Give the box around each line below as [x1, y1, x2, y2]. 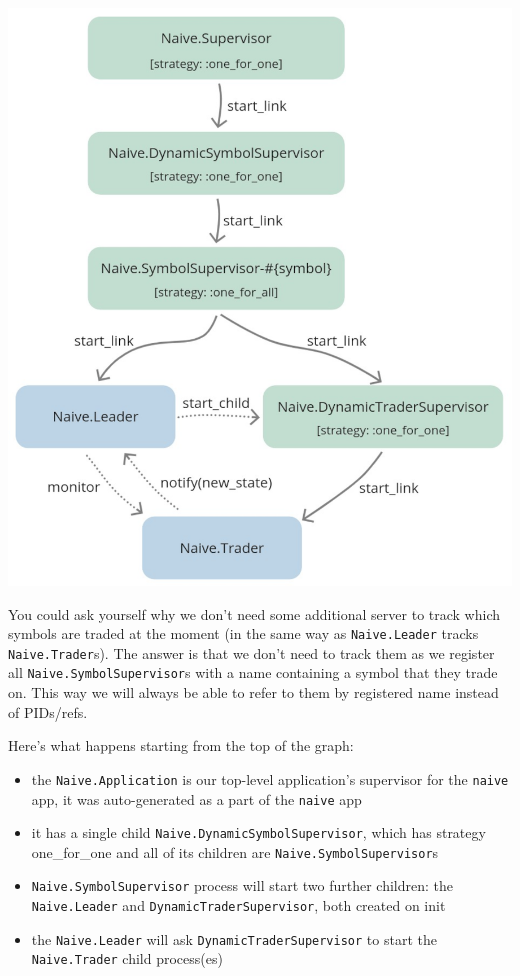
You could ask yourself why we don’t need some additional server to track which [8, 603, 500, 624]
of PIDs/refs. [8, 701, 88, 722]
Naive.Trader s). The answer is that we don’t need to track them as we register [8, 642, 495, 663]
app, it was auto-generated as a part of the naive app [31, 788, 362, 809]
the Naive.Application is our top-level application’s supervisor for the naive [31, 768, 509, 789]
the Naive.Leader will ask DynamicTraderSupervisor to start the [31, 928, 437, 949]
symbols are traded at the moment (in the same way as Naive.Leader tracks [8, 623, 479, 644]
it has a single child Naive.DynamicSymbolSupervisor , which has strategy [31, 822, 486, 843]
